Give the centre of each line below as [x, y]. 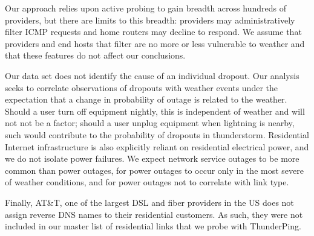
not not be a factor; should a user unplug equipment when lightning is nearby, [150, 123]
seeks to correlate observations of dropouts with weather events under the [141, 87]
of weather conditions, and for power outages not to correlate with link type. [147, 182]
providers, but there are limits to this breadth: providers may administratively [150, 20]
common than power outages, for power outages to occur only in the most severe [154, 170]
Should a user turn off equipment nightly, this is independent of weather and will [155, 111]
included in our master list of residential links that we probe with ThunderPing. [153, 226]
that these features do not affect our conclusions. [95, 55]
